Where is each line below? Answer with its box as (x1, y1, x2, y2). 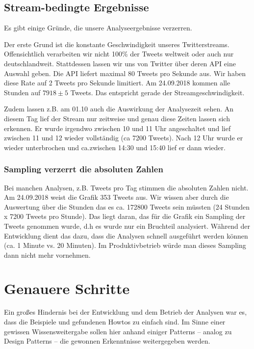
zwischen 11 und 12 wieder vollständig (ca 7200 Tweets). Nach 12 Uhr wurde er (4, 133, 243, 143)
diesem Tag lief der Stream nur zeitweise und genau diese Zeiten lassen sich (4, 113, 230, 123)
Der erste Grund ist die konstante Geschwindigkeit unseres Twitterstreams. (4, 39, 229, 49)
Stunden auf (4, 87, 41, 97)
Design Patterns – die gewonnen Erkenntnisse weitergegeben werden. (4, 336, 210, 346)
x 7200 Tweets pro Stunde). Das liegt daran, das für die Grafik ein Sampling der (4, 211, 246, 221)
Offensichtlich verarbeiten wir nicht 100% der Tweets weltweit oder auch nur (4, 49, 234, 59)
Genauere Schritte (4, 278, 130, 298)
